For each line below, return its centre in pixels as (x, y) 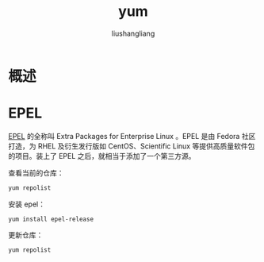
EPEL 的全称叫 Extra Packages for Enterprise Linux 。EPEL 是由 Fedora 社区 (132, 136)
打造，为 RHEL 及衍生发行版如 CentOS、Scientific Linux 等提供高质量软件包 (132, 146)
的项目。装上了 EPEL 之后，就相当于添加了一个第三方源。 (102, 156)
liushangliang (133, 33)
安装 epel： (27, 204)
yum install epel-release (51, 219)
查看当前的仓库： (36, 172)
